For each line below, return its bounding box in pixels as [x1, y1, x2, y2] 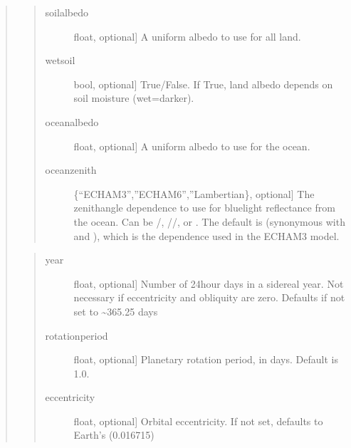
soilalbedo [45, 5, 88, 19]
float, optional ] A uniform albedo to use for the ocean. [73, 138, 310, 153]
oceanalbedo [45, 114, 99, 129]
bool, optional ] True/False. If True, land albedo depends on [73, 76, 333, 91]
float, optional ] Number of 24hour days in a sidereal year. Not [73, 276, 344, 291]
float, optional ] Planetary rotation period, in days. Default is [73, 352, 338, 367]
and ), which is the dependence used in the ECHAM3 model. [73, 228, 340, 243]
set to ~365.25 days [73, 303, 158, 318]
